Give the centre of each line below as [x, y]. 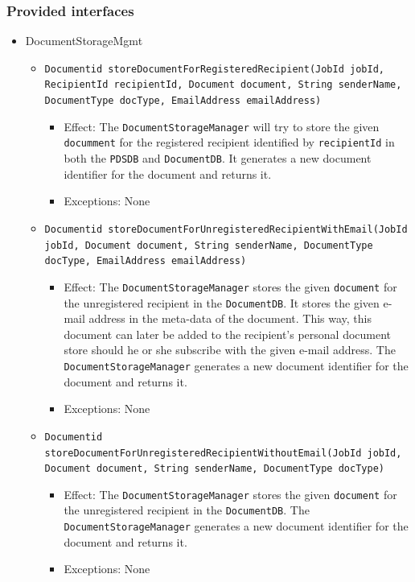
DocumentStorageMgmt [84, 41]
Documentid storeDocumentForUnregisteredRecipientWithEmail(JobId [226, 229]
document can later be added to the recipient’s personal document [228, 334]
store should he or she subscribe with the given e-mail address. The [230, 350]
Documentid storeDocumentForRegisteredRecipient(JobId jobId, [214, 69]
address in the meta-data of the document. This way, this [230, 318]
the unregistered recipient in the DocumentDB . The [187, 510]
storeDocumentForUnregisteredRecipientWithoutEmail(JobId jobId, [223, 453]
